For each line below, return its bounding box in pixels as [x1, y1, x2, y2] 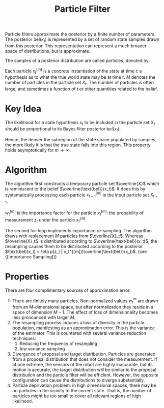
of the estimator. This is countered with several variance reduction [12, 330, 146, 336]
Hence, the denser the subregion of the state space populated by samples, [5, 136, 157, 142]
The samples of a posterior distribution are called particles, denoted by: [5, 58, 150, 63]
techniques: [12, 336, 36, 342]
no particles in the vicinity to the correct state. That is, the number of [12, 388, 152, 394]
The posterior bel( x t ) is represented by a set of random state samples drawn [5, 36, 160, 43]
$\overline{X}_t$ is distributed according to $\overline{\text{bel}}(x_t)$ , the [5, 238, 158, 244]
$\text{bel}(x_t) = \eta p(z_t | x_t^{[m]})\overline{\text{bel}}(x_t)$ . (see [5, 249, 147, 254]
